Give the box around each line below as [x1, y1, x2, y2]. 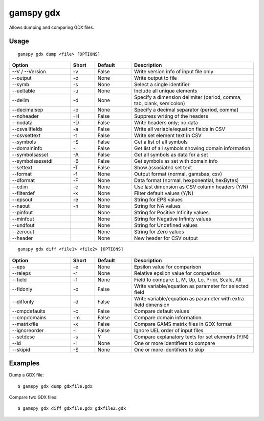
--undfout [12, 222, 35, 229]
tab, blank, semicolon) [134, 100, 185, 107]
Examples [9, 359, 40, 368]
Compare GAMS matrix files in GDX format [134, 320, 232, 327]
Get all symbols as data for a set [134, 152, 208, 158]
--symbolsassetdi [12, 158, 53, 165]
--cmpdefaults [12, 308, 46, 314]
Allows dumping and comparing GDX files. [9, 24, 94, 30]
